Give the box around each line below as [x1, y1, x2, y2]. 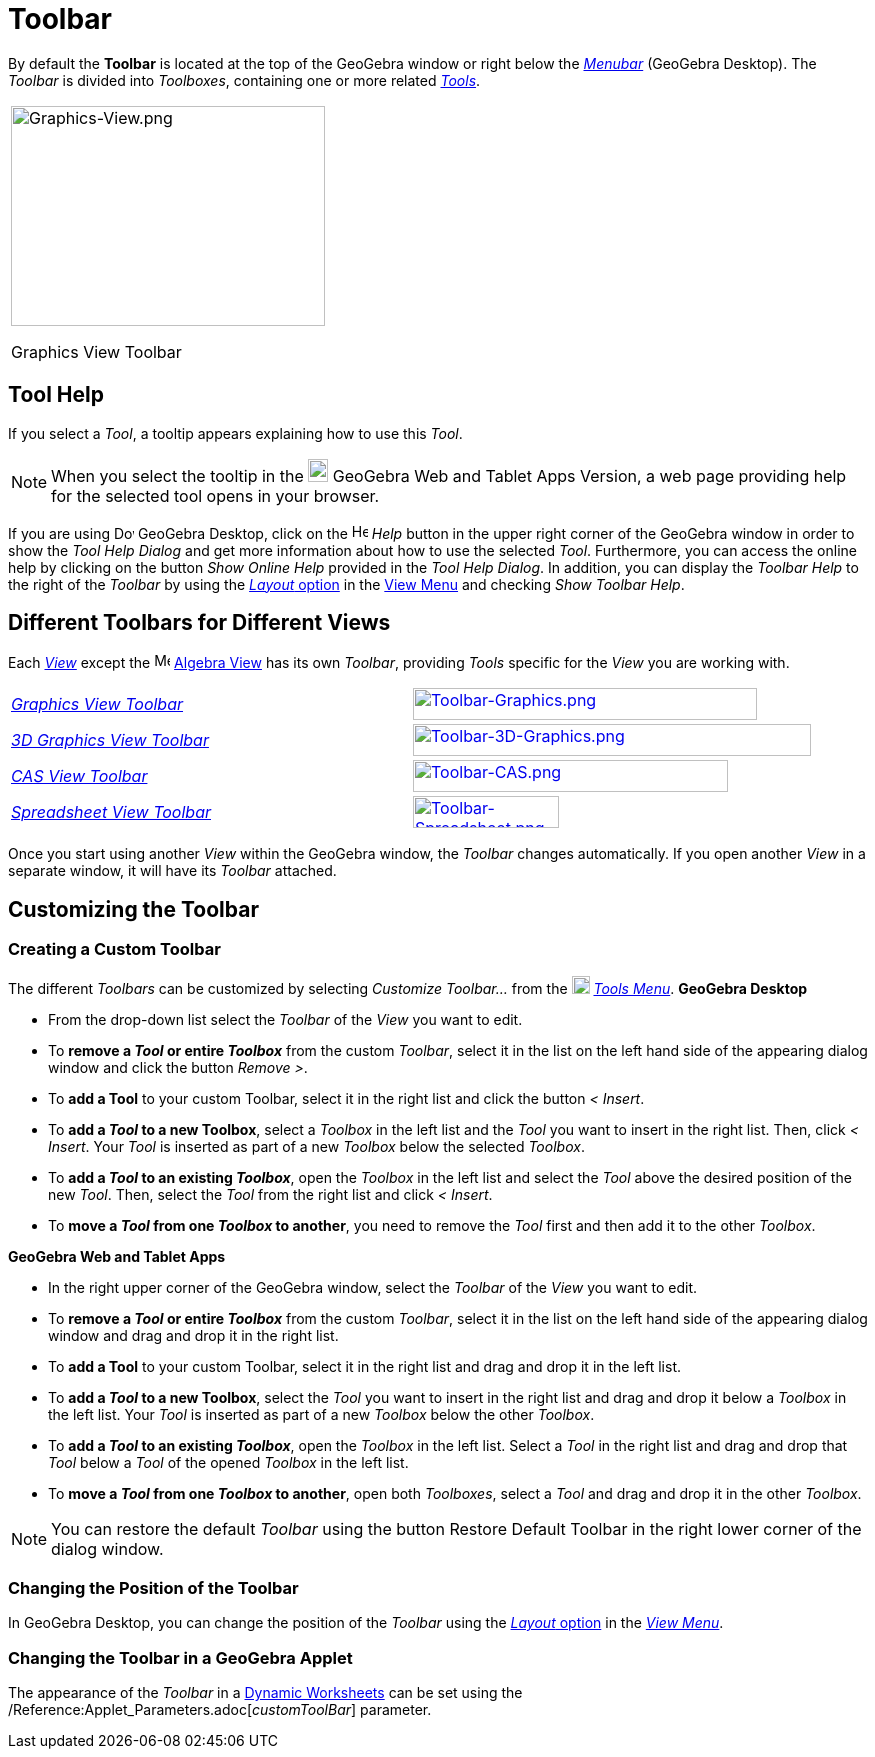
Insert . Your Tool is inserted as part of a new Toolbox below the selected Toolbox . [48, 1137, 585, 1155]
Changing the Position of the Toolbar [8, 1578, 299, 1599]
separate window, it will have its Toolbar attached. [8, 862, 337, 880]
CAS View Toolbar [11, 766, 148, 787]
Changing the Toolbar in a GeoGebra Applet [8, 1647, 353, 1668]
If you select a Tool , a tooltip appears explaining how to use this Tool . [8, 424, 463, 442]
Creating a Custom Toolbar [8, 939, 221, 960]
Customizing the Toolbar [8, 896, 259, 922]
